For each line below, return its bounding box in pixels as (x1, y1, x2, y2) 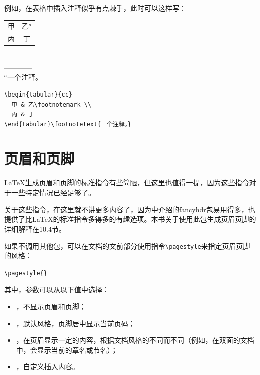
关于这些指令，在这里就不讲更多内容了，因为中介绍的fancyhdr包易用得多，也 (4, 204, 255, 214)
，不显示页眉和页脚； (16, 301, 86, 312)
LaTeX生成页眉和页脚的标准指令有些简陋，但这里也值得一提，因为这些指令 (4, 177, 249, 187)
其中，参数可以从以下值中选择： (4, 284, 109, 295)
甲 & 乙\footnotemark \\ (11, 101, 92, 108)
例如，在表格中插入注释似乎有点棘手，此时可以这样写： (4, 3, 186, 13)
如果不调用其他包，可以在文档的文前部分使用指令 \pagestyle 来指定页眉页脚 (4, 240, 250, 251)
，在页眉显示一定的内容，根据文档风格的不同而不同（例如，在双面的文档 (16, 335, 254, 345)
